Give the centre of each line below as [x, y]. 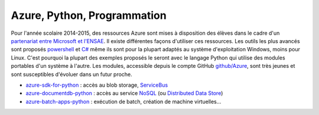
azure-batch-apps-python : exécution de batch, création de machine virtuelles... [123, 101]
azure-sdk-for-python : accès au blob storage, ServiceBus [97, 85]
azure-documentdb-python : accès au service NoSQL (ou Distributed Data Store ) [124, 93]
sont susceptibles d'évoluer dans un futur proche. [71, 74]
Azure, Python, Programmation [89, 15]
